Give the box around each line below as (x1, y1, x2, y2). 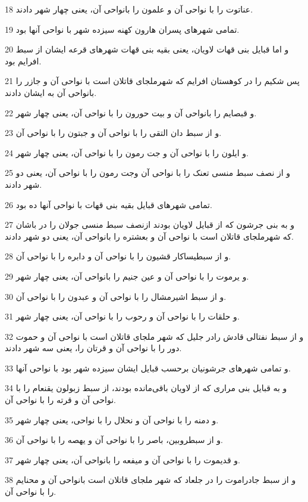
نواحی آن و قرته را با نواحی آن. (5, 393, 116, 406)
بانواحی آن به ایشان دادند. (5, 86, 97, 98)
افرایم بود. (5, 54, 42, 67)
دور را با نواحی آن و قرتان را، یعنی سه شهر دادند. (5, 342, 182, 354)
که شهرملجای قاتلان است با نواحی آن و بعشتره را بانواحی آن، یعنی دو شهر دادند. (5, 230, 294, 242)
